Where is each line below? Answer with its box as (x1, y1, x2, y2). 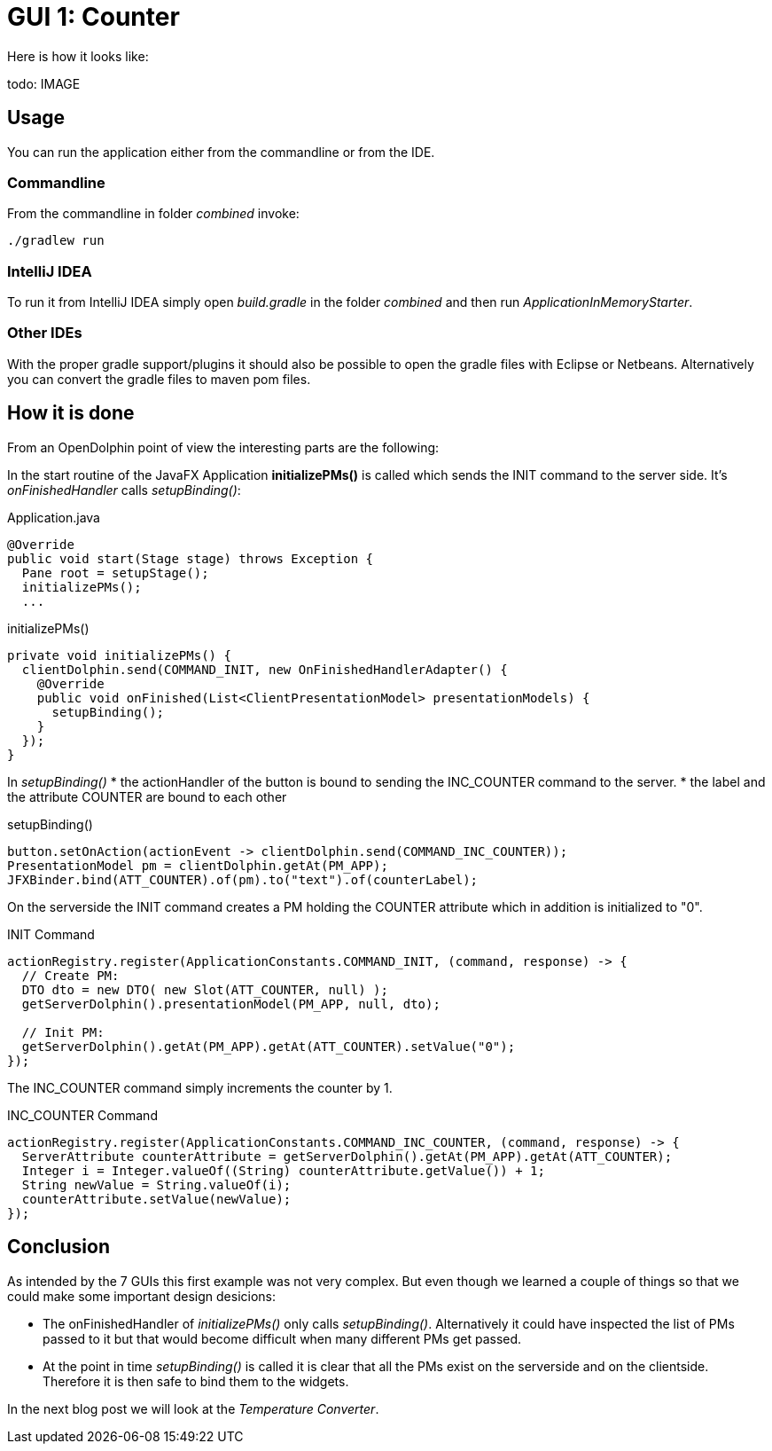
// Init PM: (21, 1024, 105, 1039)
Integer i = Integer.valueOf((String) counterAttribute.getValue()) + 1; (21, 1163, 545, 1178)
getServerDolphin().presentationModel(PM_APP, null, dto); (21, 996, 441, 1011)
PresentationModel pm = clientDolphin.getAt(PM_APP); (7, 858, 388, 873)
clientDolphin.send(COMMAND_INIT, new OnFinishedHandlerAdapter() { (21, 662, 508, 677)
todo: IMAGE (7, 75, 81, 91)
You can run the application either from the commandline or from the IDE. (7, 144, 435, 160)
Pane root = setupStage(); (21, 565, 209, 580)
